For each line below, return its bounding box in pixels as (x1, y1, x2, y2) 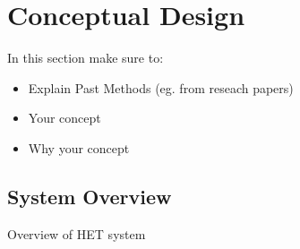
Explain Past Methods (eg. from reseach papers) (28, 78, 294, 97)
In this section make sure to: (7, 48, 164, 67)
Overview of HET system (7, 224, 146, 243)
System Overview (7, 182, 172, 210)
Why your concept (28, 138, 130, 157)
